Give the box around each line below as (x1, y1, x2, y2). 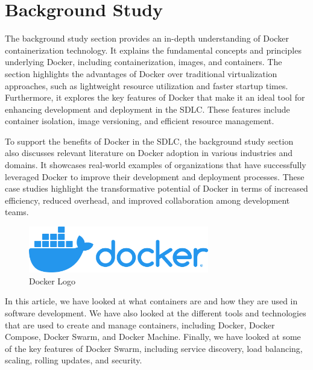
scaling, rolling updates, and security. (5, 354, 142, 366)
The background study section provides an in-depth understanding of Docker (5, 32, 289, 45)
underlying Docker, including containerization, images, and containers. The (5, 55, 282, 68)
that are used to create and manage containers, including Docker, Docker (5, 318, 275, 331)
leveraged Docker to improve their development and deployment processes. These (5, 170, 305, 183)
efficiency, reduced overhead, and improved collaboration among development (5, 193, 290, 206)
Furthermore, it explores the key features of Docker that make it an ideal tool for (5, 91, 305, 104)
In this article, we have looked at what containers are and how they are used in (5, 295, 298, 307)
